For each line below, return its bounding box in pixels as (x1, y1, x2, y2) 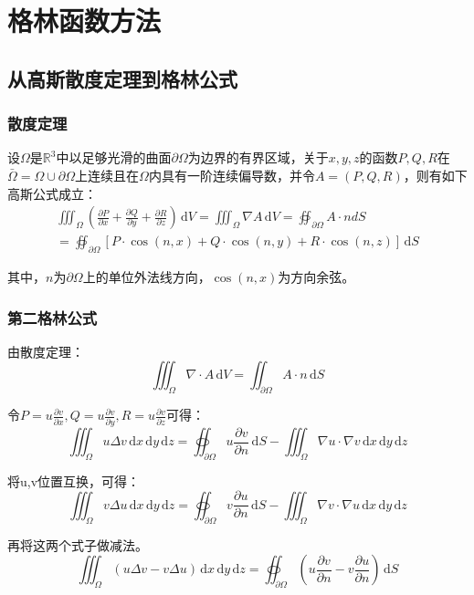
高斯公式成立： (7, 183, 97, 203)
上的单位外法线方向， (82, 267, 211, 287)
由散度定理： (7, 341, 84, 360)
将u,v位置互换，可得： (7, 471, 141, 490)
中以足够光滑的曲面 (56, 148, 172, 167)
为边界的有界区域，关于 (187, 148, 329, 167)
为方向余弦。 (278, 267, 355, 287)
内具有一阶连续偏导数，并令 (148, 165, 315, 184)
